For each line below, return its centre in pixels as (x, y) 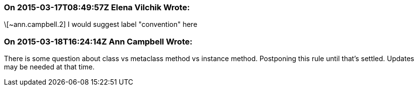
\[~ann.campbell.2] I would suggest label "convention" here (101, 24)
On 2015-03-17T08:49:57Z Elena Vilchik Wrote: (97, 7)
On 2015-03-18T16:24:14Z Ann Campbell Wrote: (98, 41)
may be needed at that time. (49, 67)
